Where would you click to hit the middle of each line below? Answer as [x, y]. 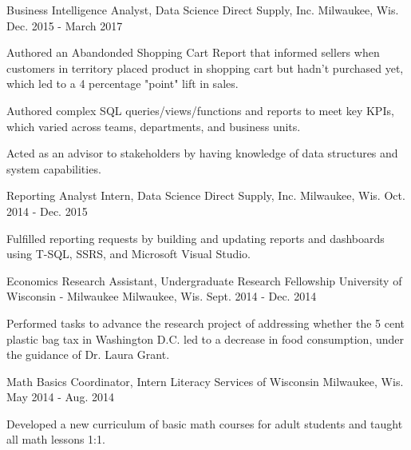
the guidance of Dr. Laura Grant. [88, 354]
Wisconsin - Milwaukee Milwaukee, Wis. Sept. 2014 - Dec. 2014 [162, 296]
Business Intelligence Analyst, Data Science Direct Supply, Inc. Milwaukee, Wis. [203, 10]
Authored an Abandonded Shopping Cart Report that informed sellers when [193, 52]
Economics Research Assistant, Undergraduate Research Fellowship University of [204, 280]
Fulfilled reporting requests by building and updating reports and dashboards [196, 238]
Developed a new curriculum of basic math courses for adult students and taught [205, 423]
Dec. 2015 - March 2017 [65, 25]
